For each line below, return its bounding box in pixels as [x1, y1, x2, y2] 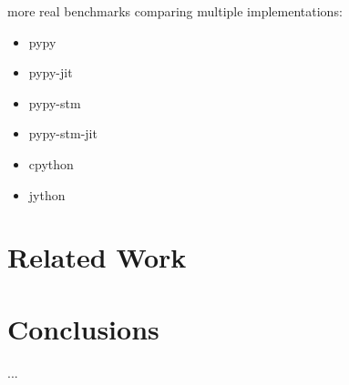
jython [28, 185, 66, 204]
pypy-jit [28, 63, 73, 82]
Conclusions [7, 309, 159, 347]
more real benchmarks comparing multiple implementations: [7, 2, 343, 20]
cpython [28, 154, 74, 173]
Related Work [7, 238, 187, 276]
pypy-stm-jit [28, 124, 98, 143]
